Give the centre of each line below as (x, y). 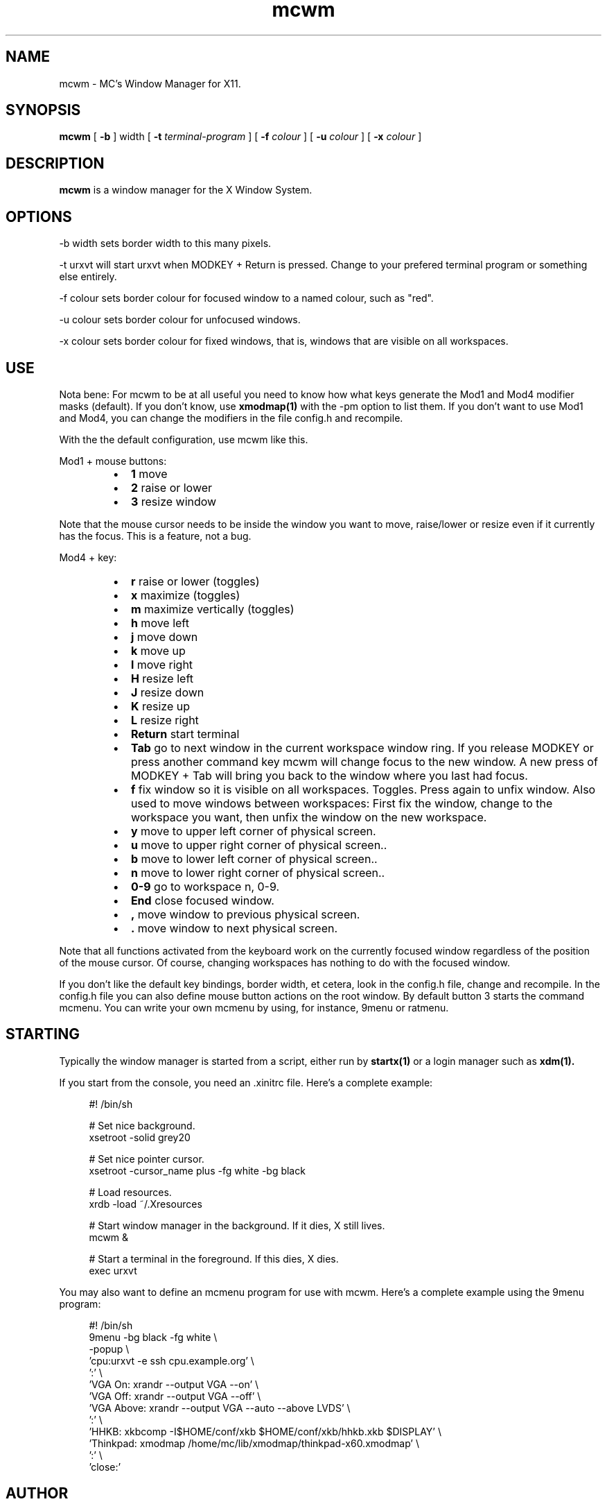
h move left (160, 623)
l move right (162, 664)
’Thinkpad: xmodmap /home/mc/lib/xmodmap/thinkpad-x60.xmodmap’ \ (254, 1443)
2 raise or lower (171, 487)
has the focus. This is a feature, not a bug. (155, 536)
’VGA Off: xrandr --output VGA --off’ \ (175, 1396)
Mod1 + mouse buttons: (113, 461)
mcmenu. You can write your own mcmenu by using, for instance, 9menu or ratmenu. (254, 1007)
